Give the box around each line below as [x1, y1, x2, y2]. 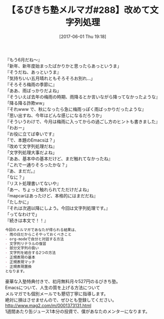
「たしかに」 [5, 199, 31, 205]
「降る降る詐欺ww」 [5, 100, 47, 106]
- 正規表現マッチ [5, 260, 35, 265]
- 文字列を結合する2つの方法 [5, 250, 56, 255]
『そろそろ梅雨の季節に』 [5, 81, 57, 87]
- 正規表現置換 [5, 264, 32, 269]
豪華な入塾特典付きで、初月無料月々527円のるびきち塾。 [5, 278, 121, 284]
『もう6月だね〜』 [5, 56, 43, 62]
